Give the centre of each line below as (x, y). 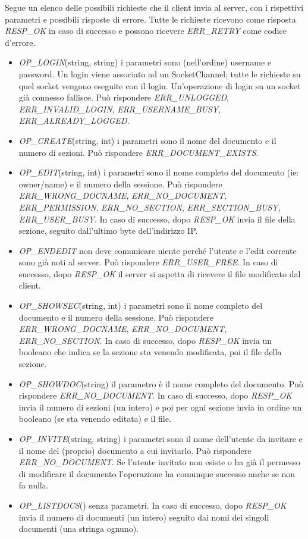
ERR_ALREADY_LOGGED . (74, 120)
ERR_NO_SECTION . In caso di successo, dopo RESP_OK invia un (145, 340)
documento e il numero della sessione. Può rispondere (116, 317)
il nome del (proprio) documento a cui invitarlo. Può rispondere (135, 450)
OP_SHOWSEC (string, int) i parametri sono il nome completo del (141, 305)
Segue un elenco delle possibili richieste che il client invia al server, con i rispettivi (154, 7)
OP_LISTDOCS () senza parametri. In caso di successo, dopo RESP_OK (153, 505)
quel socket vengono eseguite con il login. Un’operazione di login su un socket (160, 85)
